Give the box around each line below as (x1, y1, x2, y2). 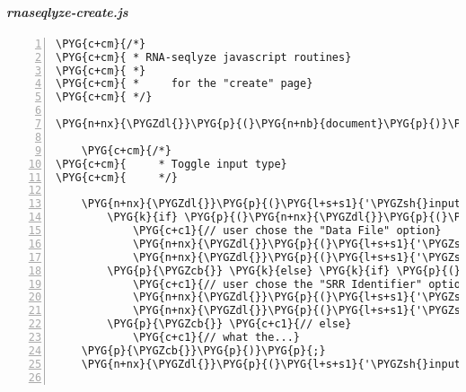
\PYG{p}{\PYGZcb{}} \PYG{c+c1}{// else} (107, 318, 352, 331)
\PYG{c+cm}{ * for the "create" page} (56, 77, 313, 91)
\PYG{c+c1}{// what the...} (132, 331, 301, 344)
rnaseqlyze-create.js (6, 2, 128, 21)
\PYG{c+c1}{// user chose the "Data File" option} (132, 224, 442, 238)
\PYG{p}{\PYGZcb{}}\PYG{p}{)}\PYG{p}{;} (81, 344, 326, 357)
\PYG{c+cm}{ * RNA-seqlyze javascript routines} (56, 50, 352, 64)
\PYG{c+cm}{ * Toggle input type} (56, 157, 287, 170)
